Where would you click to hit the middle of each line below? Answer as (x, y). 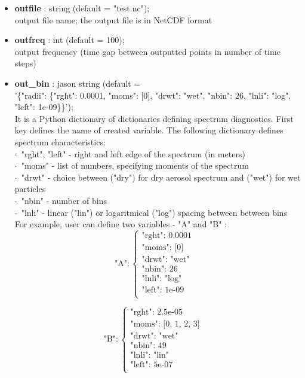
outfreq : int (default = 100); (70, 40)
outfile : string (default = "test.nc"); (82, 8)
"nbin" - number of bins (64, 200)
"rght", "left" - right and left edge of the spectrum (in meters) (133, 153)
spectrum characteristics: (60, 141)
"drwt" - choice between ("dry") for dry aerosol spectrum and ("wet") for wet (161, 177)
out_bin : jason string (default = (78, 83)
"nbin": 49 (148, 345)
